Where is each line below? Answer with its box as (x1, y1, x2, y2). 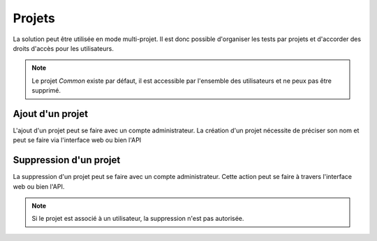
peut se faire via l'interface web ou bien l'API (13, 136, 142, 144)
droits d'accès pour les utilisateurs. (13, 44, 114, 52)
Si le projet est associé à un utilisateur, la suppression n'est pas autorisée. (31, 215, 244, 223)
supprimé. (31, 86, 61, 95)
